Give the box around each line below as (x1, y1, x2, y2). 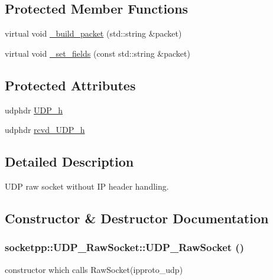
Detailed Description (5, 152, 134, 171)
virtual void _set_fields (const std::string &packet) (5, 47, 190, 59)
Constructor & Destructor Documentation (5, 209, 269, 227)
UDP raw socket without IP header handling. (5, 180, 169, 192)
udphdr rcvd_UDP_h (5, 123, 85, 136)
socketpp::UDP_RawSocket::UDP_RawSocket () (5, 240, 244, 255)
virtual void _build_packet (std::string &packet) (5, 27, 182, 40)
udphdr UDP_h (5, 103, 63, 116)
